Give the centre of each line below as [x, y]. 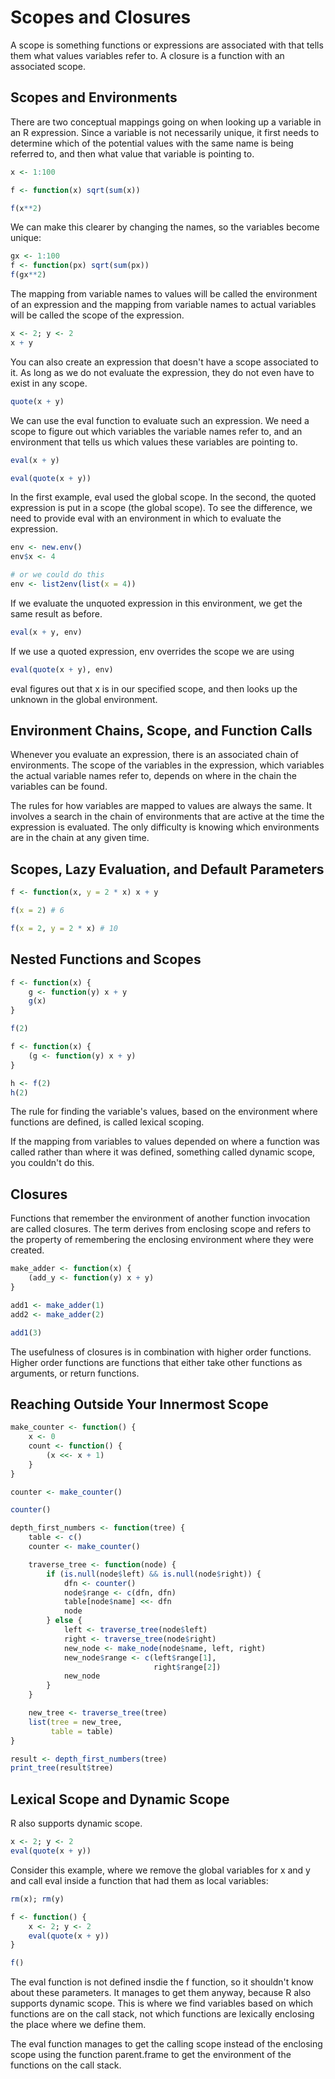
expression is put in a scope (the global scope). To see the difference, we [161, 508]
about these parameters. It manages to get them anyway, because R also [161, 1993]
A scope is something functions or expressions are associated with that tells [167, 45]
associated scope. [48, 66]
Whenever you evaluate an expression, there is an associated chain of [154, 755]
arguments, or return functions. [75, 1373]
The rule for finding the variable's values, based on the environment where [164, 1112]
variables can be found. [59, 787]
